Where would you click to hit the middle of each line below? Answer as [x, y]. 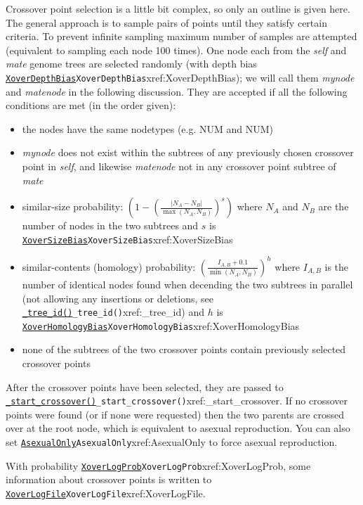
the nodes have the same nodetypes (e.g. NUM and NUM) [148, 128]
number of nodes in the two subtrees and [110, 225]
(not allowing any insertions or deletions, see [118, 298]
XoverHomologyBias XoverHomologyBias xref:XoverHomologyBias [161, 325]
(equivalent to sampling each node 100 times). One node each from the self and [176, 50]
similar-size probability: [73, 206]
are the [334, 206]
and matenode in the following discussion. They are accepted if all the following [177, 91]
